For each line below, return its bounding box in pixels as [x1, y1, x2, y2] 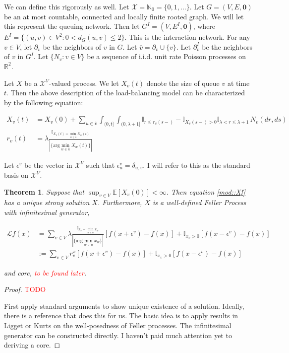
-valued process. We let [49, 77, 119, 88]
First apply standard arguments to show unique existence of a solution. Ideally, [4, 300, 244, 311]
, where [193, 21, 216, 31]
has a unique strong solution [4, 197, 90, 208]
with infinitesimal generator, [4, 207, 90, 217]
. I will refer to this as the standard [143, 159, 250, 170]
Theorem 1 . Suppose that [4, 186, 84, 197]
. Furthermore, [97, 197, 142, 208]
